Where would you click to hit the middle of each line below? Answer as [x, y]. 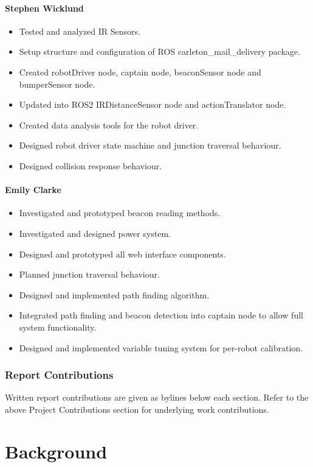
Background [56, 451]
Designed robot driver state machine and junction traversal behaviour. [150, 145]
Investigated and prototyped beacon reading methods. [120, 213]
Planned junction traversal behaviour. [89, 274]
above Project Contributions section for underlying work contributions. [137, 409]
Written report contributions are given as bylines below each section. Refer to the [157, 397]
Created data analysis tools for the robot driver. [109, 125]
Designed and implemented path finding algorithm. [114, 294]
